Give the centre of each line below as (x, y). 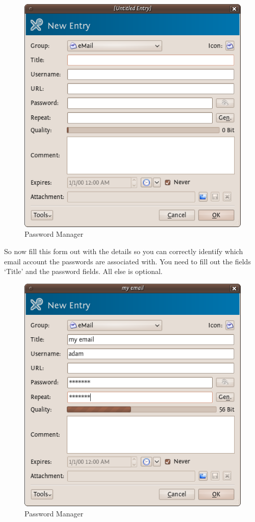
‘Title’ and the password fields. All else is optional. (83, 271)
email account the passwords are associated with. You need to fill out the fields (127, 261)
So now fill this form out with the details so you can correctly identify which (124, 251)
